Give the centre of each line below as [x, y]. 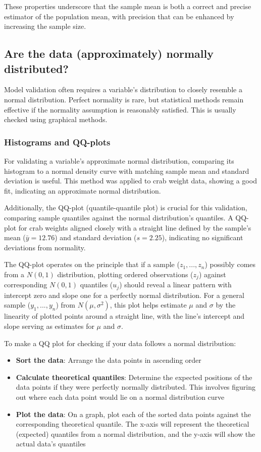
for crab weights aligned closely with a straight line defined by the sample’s [135, 227]
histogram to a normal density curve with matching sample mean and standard [127, 171]
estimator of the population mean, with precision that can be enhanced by [119, 16]
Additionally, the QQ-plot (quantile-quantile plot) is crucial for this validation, [126, 208]
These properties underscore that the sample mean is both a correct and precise [128, 6]
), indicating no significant [202, 237]
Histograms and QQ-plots [57, 142]
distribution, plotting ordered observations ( [125, 274]
